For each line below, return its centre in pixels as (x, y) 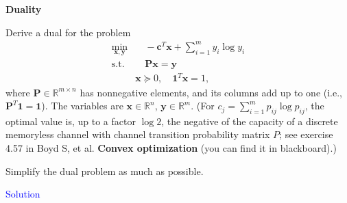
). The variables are (82, 106)
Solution (23, 194)
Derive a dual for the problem (68, 32)
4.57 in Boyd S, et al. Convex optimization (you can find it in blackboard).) (171, 148)
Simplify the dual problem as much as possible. (105, 171)
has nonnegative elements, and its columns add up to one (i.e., (211, 92)
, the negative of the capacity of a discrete (250, 121)
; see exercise (306, 134)
